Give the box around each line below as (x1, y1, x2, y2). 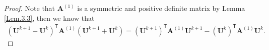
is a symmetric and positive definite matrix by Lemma (77, 3, 245, 13)
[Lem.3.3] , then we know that (4, 12, 95, 23)
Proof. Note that (4, 3, 55, 13)
